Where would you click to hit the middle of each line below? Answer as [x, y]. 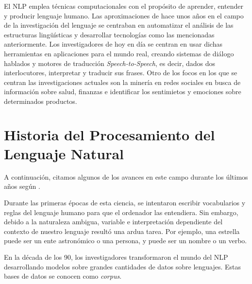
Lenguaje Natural [64, 153]
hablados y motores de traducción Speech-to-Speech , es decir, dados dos [110, 63]
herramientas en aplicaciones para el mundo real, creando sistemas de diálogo [119, 53]
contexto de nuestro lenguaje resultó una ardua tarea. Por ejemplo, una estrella [122, 231]
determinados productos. [41, 101]
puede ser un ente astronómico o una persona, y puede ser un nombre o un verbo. [126, 241]
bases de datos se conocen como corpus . [63, 276]
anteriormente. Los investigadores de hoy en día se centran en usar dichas [113, 44]
